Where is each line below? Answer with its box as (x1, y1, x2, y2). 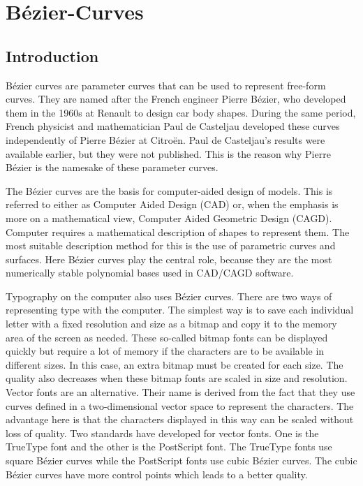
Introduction (6, 45, 99, 66)
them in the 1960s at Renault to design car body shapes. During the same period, (6, 105, 356, 119)
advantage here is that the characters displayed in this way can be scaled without (6, 412, 354, 427)
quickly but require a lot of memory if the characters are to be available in (6, 344, 325, 358)
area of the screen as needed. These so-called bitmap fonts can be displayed (6, 330, 328, 344)
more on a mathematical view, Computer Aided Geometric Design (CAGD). (6, 210, 332, 225)
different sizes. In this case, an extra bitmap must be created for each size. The (6, 357, 343, 371)
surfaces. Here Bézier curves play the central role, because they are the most (6, 251, 332, 266)
